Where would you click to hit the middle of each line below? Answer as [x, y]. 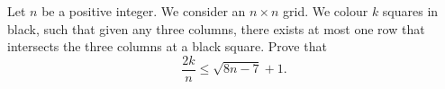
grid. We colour [326, 11]
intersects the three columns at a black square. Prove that [167, 46]
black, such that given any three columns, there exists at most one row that [216, 28]
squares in [410, 11]
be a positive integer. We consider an [144, 11]
